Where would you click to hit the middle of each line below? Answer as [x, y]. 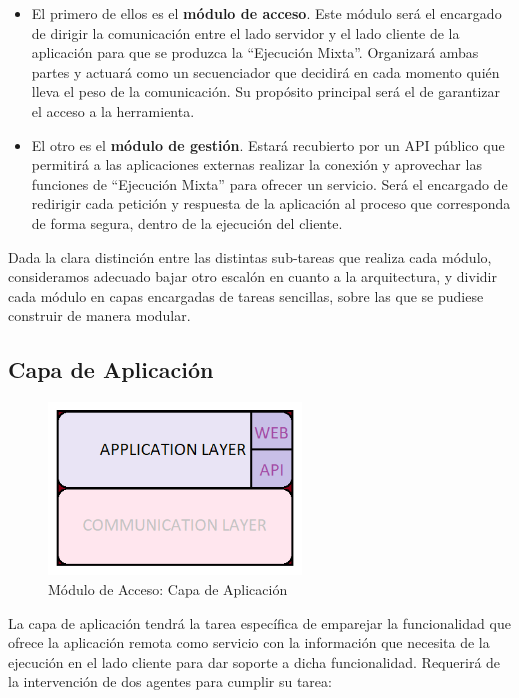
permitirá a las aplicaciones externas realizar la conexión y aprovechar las [256, 164]
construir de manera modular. [99, 315]
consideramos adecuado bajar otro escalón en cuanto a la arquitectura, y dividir [252, 276]
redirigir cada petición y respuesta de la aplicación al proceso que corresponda [271, 203]
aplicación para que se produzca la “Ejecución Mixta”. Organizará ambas [255, 52]
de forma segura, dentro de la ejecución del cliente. [187, 222]
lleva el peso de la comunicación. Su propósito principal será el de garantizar [266, 91]
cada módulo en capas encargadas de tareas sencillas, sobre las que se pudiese [246, 295]
